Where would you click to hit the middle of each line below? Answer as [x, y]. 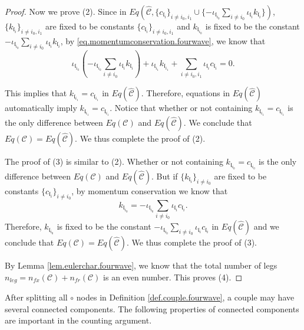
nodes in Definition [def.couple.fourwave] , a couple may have [185, 297]
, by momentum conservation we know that [150, 190]
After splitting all [36, 297]
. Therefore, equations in [186, 93]
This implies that [36, 93]
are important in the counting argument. [78, 320]
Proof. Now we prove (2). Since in [66, 11]
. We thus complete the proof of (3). [192, 242]
